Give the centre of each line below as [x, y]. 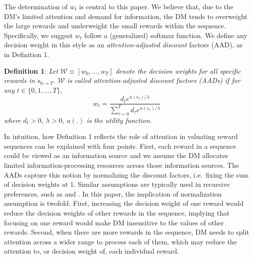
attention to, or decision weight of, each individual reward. [92, 251]
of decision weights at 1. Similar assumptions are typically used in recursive [117, 184]
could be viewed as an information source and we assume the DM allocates [116, 155]
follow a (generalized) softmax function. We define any [166, 35]
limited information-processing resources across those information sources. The [122, 165]
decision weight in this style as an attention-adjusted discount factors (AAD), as [123, 45]
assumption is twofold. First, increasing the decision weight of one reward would [124, 203]
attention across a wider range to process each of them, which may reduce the [120, 241]
